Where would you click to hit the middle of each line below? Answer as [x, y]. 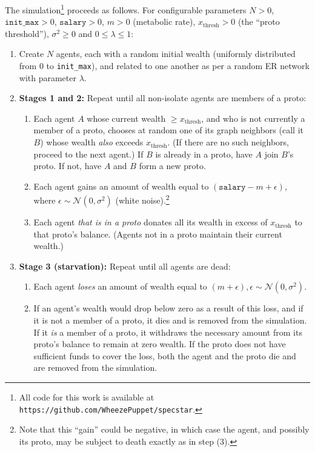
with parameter [48, 77]
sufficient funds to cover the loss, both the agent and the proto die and [165, 355]
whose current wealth [126, 118]
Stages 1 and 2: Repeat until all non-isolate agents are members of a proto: [163, 98]
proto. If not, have [68, 166]
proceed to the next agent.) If [88, 154]
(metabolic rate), [164, 22]
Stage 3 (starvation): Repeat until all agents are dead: [125, 266]
